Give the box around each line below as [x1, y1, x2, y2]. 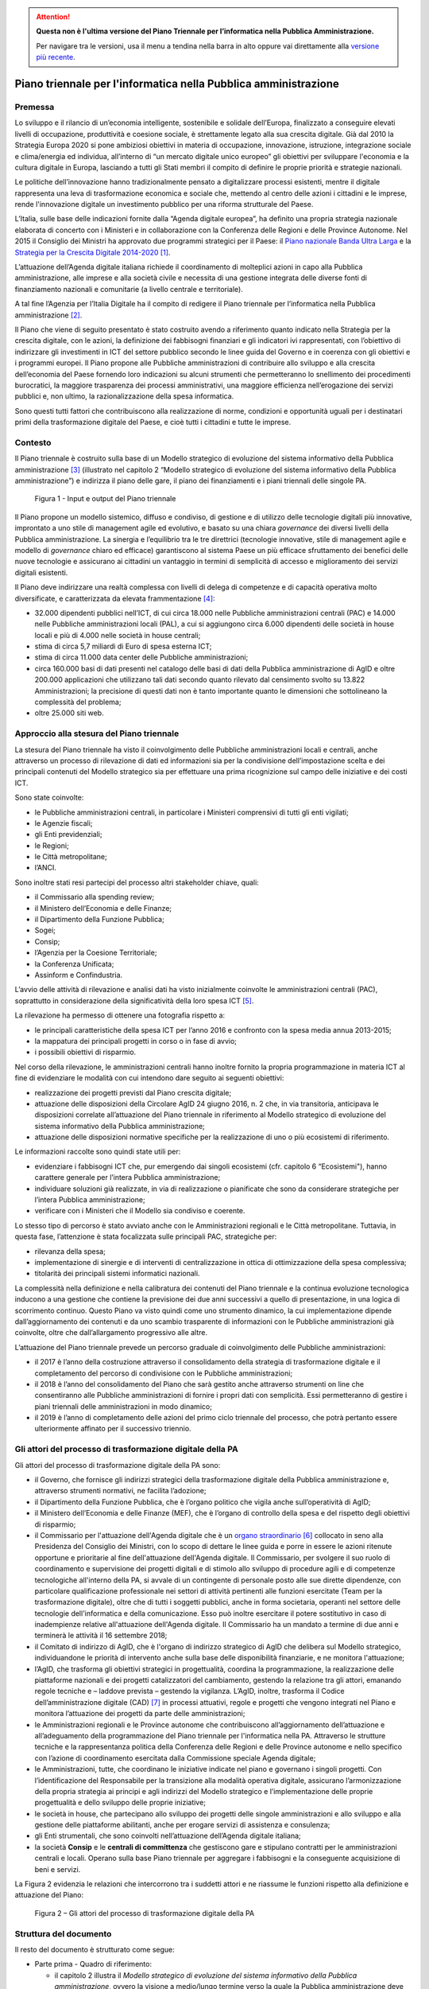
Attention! [36, 12, 71, 21]
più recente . [36, 53, 75, 62]
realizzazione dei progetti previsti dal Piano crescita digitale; [34, 1088, 232, 1097]
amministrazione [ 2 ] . [14, 310, 83, 320]
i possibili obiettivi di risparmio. [34, 1047, 137, 1057]
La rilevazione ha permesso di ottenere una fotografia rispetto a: [14, 1010, 226, 1020]
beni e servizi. [34, 1864, 81, 1874]
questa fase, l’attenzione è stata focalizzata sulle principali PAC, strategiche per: [14, 1232, 277, 1241]
